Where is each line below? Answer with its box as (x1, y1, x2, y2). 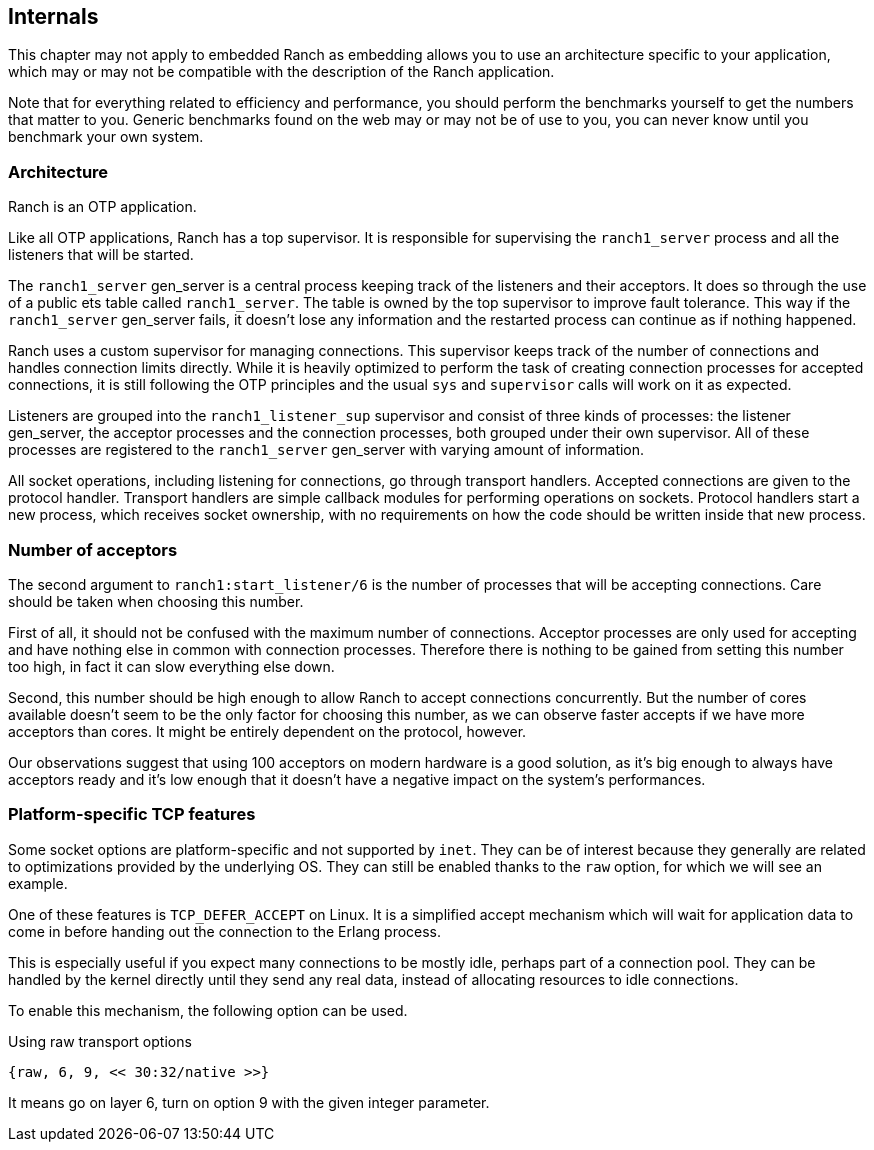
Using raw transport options (8, 1032, 192, 1050)
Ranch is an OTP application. (8, 198, 197, 216)
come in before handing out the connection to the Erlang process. (8, 922, 442, 940)
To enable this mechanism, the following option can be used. (8, 1001, 408, 1019)
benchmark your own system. (8, 128, 204, 146)
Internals (8, 4, 99, 29)
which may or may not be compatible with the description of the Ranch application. (8, 63, 555, 81)
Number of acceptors (8, 539, 178, 560)
